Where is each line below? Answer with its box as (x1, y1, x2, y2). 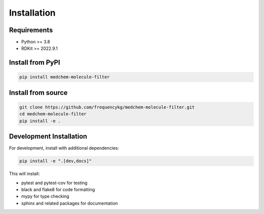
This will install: (9, 171, 40, 177)
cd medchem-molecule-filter (19, 111, 87, 117)
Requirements (9, 26, 53, 34)
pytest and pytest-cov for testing (21, 180, 88, 186)
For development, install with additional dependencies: (9, 145, 119, 151)
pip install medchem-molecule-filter (19, 74, 110, 80)
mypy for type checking (21, 193, 69, 199)
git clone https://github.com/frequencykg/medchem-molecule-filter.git (19, 105, 195, 110)
